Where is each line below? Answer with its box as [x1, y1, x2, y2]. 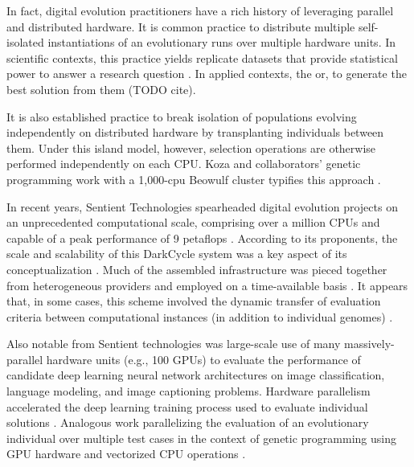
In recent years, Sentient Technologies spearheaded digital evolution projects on [6, 198, 398, 215]
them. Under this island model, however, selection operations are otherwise [6, 139, 376, 156]
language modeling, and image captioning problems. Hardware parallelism [6, 383, 371, 399]
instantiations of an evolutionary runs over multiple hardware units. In [47, 34, 396, 51]
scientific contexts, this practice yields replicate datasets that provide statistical [6, 49, 398, 66]
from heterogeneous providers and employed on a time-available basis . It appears [6, 277, 408, 293]
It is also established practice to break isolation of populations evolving [6, 108, 357, 125]
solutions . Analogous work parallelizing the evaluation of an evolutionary [6, 414, 369, 431]
